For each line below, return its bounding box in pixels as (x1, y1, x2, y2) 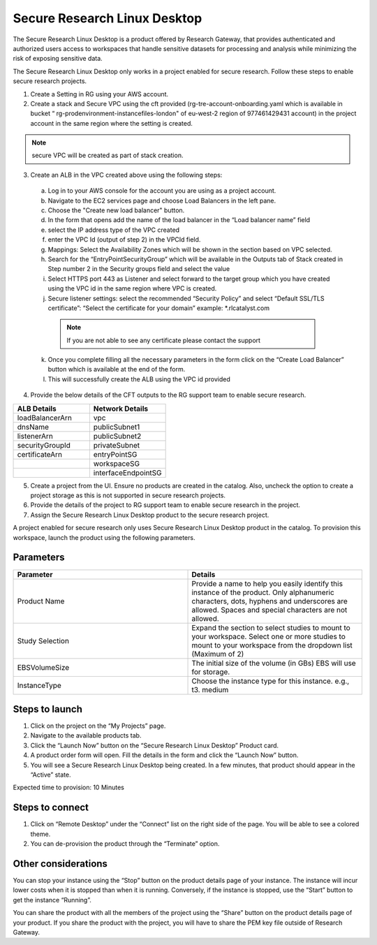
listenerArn (17, 431, 54, 441)
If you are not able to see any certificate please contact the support (66, 336, 261, 344)
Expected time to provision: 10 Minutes (13, 783, 125, 792)
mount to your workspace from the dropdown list (191, 640, 353, 650)
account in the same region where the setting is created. (30, 119, 193, 127)
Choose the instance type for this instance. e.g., (191, 676, 350, 686)
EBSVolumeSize (17, 662, 70, 672)
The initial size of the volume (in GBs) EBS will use (191, 658, 356, 668)
